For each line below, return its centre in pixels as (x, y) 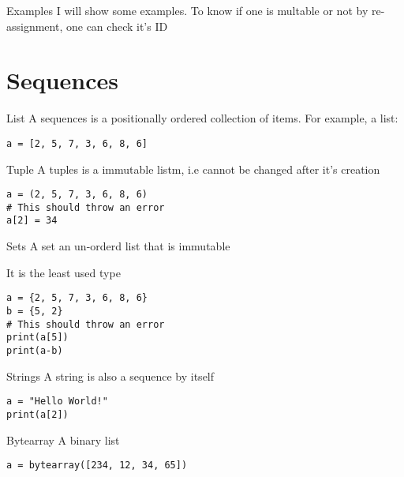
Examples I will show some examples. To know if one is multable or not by (187, 10)
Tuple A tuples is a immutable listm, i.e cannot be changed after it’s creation (193, 169)
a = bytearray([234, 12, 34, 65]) (97, 466)
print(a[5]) (37, 338)
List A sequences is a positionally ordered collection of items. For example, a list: (202, 118)
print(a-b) (35, 350)
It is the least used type (64, 272)
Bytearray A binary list (63, 439)
